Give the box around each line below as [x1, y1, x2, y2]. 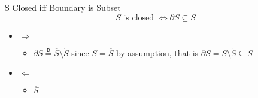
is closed [123, 13, 154, 22]
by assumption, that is [116, 46, 199, 59]
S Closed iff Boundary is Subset [5, 1, 121, 13]
